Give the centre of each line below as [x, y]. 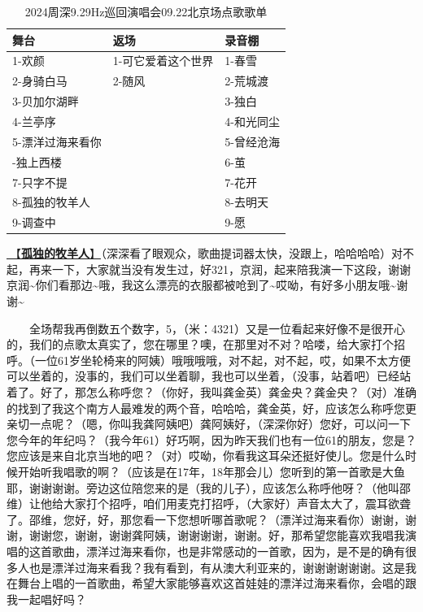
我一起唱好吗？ [46, 599]
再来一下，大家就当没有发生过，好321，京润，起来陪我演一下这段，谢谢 [220, 269]
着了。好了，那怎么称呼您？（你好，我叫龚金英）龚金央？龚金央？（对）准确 [211, 392]
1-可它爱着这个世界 [163, 61]
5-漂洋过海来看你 [57, 141]
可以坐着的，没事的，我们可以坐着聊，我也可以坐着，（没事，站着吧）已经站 [209, 376]
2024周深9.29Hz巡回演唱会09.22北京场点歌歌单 [146, 11]
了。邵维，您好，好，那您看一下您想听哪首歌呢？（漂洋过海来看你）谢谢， [206, 519]
